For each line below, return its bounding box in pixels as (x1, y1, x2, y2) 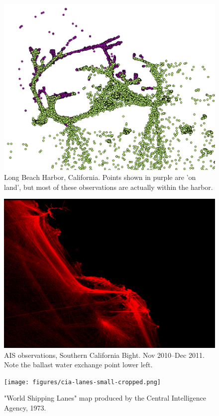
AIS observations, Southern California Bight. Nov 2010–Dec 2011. (4, 349, 205, 360)
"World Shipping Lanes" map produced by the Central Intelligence (4, 393, 207, 403)
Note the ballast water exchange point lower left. (4, 359, 153, 370)
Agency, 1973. (4, 403, 46, 413)
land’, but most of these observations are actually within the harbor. (4, 181, 213, 192)
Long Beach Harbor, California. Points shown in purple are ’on (4, 172, 196, 182)
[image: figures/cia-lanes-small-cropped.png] (4, 378, 161, 386)
